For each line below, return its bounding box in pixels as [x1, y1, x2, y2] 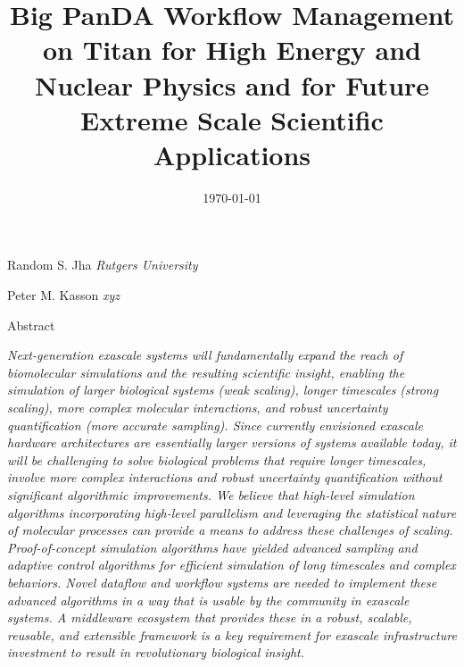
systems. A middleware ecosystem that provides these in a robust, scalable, [7, 608, 412, 627]
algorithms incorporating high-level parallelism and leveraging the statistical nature [7, 503, 457, 521]
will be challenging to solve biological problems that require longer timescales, [7, 450, 427, 469]
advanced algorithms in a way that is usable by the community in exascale [7, 590, 410, 609]
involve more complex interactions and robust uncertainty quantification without [7, 468, 443, 487]
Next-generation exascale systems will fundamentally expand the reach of [7, 346, 403, 364]
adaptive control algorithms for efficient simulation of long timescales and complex [7, 555, 456, 574]
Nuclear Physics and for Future [34, 66, 430, 103]
